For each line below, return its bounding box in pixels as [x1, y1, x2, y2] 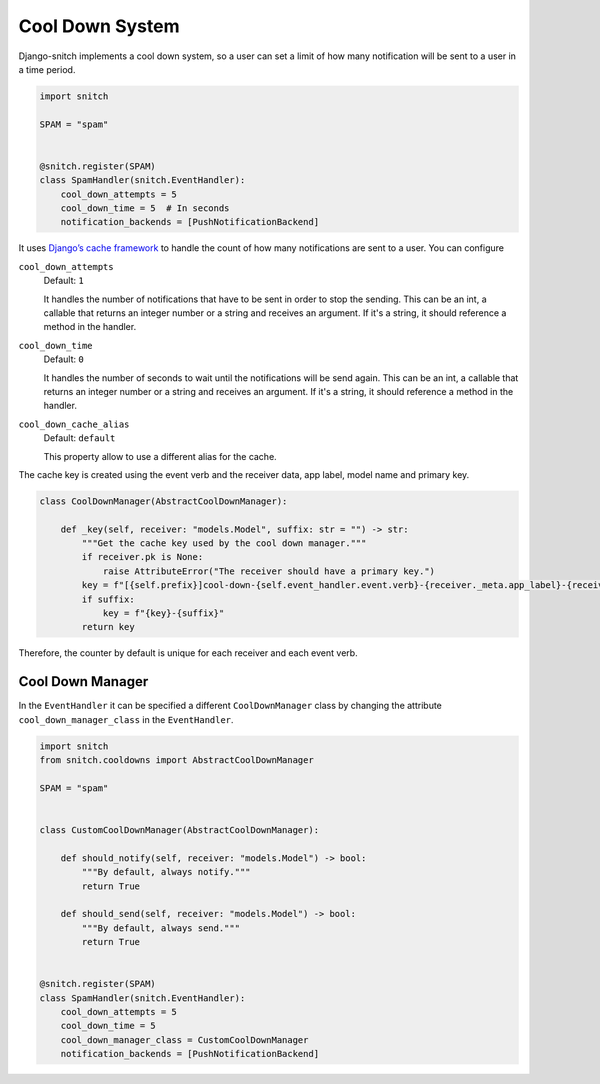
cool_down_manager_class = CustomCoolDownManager [60, 1034, 309, 1045]
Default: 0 [43, 353, 84, 365]
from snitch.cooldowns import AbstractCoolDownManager [39, 755, 314, 766]
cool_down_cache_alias [18, 418, 130, 430]
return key [81, 621, 135, 633]
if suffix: [81, 593, 135, 605]
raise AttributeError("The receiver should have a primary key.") [102, 565, 435, 577]
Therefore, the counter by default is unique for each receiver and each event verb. [18, 647, 359, 659]
